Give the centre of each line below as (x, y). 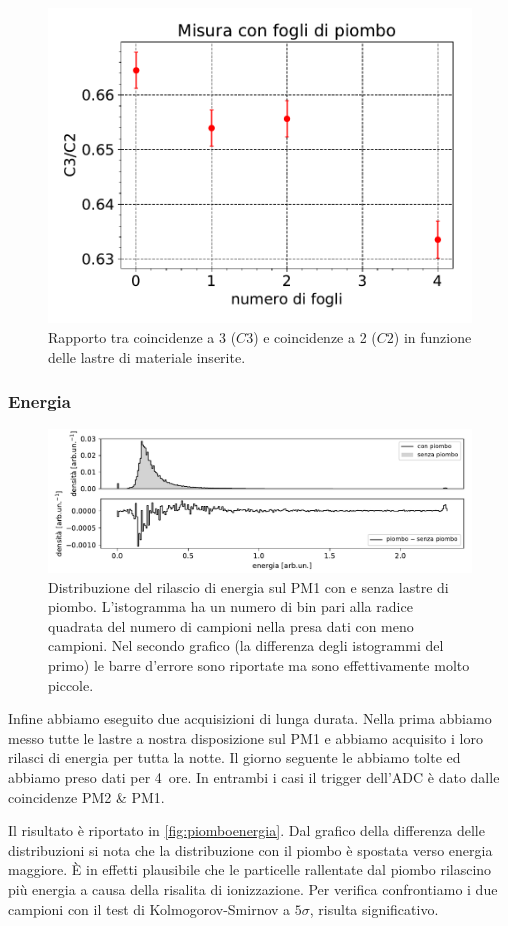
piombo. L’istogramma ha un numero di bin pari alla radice (230, 606)
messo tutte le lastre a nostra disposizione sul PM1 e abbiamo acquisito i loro (245, 737)
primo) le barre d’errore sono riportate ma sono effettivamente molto (259, 664)
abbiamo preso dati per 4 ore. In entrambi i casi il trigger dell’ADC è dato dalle (254, 776)
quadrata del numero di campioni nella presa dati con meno (231, 625)
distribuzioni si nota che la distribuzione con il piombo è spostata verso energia (250, 849)
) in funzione (432, 336)
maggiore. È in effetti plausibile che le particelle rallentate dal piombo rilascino (250, 869)
